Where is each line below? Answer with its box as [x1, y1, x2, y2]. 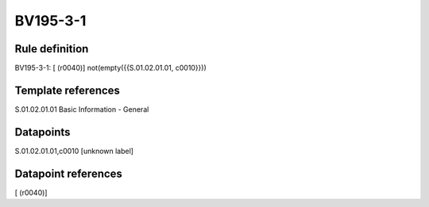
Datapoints [14, 125, 71, 139]
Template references [14, 83, 121, 97]
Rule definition [14, 42, 89, 56]
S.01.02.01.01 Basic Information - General [14, 104, 149, 114]
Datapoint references [14, 167, 123, 180]
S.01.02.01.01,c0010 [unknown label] [14, 146, 134, 155]
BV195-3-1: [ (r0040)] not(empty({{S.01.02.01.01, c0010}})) [14, 63, 207, 73]
